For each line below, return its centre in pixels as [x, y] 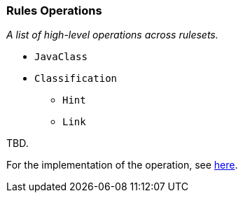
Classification [76, 79]
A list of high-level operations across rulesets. [112, 35]
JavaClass [61, 57]
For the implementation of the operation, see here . [122, 165]
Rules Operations [54, 10]
